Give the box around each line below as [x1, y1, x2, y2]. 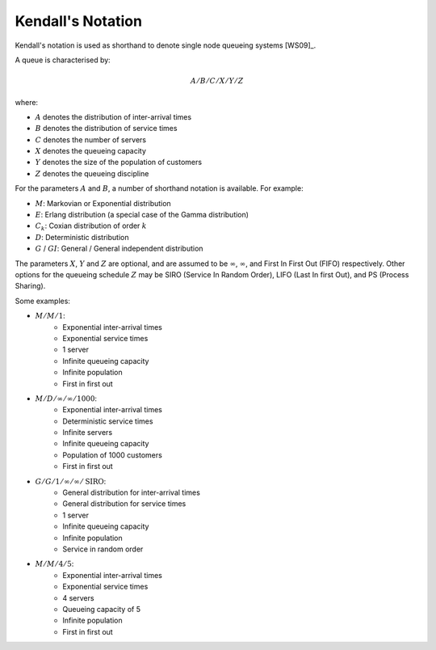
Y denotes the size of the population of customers [35, 158, 202, 167]
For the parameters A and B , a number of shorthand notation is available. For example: [15, 184, 304, 193]
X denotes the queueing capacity [35, 146, 147, 156]
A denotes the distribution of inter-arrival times [35, 112, 192, 121]
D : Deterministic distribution [35, 232, 129, 242]
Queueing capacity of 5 [62, 604, 141, 614]
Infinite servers [62, 428, 113, 437]
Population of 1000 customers [62, 450, 163, 460]
